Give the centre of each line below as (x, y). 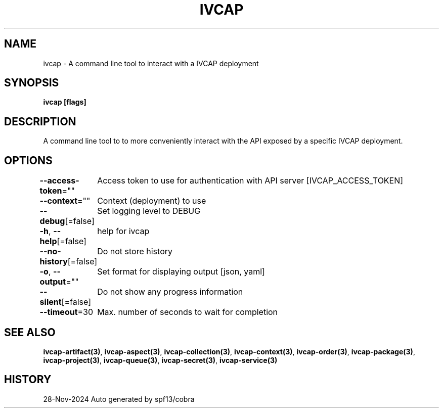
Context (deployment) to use (152, 201)
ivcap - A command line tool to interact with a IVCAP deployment (151, 63)
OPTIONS (28, 160)
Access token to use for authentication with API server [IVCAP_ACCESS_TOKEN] (250, 181)
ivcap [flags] (65, 102)
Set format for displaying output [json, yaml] (181, 272)
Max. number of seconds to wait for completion (188, 312)
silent (51, 302)
